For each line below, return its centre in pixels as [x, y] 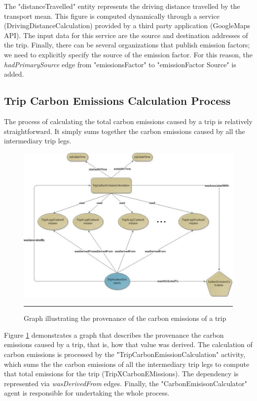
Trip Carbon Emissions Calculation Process [117, 101]
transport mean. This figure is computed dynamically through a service [112, 16]
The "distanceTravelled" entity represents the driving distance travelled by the [122, 6]
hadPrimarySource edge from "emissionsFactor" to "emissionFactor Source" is [120, 64]
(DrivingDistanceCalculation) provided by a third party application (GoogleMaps [127, 25]
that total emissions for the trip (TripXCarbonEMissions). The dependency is [121, 374]
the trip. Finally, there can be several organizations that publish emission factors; [127, 45]
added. [14, 74]
